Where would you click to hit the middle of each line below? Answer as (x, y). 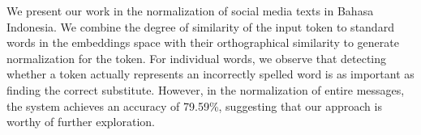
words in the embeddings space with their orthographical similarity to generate (203, 42)
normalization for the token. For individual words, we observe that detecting (197, 58)
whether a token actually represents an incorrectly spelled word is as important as (210, 74)
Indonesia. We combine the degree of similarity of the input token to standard (200, 26)
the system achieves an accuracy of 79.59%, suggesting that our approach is (194, 105)
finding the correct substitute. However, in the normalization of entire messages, (206, 89)
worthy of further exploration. (81, 122)
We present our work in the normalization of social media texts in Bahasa (190, 11)
